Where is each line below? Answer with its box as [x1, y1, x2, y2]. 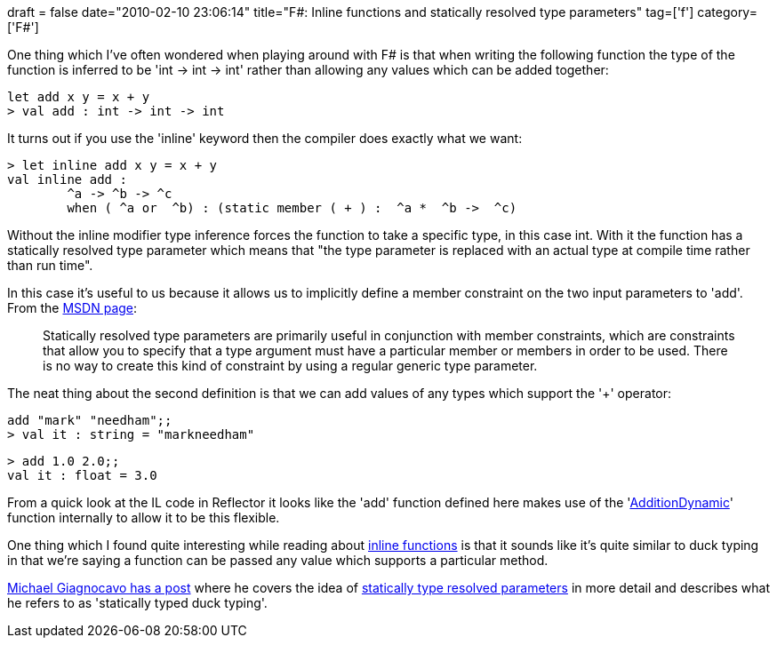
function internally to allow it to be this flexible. [7, 510, 280, 525]
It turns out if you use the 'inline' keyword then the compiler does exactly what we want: [7, 131, 523, 146]
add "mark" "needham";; [7, 413, 172, 427]
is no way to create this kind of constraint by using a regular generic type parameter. [43, 358, 538, 373]
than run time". [7, 258, 93, 273]
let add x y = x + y [7, 90, 150, 104]
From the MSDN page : [7, 300, 138, 315]
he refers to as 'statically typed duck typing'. [7, 595, 268, 610]
